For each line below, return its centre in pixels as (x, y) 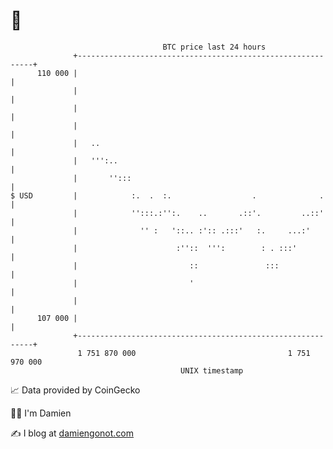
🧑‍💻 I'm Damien (41, 413)
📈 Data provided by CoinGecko (75, 390)
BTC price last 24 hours (214, 47)
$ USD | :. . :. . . (167, 195)
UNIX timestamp (212, 370)
